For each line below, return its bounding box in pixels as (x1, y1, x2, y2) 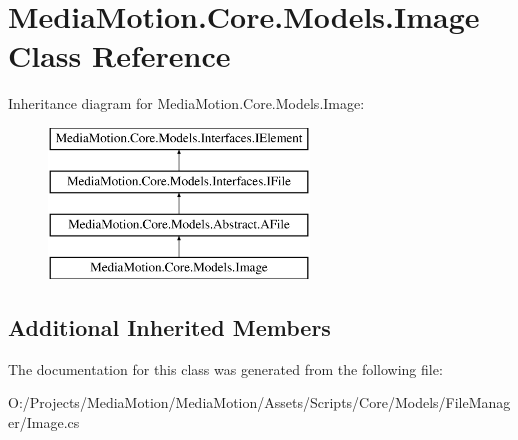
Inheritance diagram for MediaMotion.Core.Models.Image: (8, 93, 365, 114)
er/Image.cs (8, 412, 80, 433)
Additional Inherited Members (8, 312, 331, 343)
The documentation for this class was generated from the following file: (8, 358, 443, 379)
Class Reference (8, 35, 231, 76)
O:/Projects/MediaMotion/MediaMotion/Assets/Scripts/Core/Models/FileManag (8, 392, 511, 413)
